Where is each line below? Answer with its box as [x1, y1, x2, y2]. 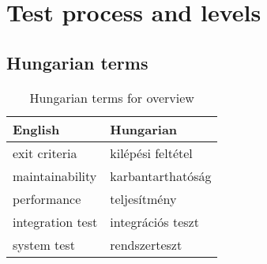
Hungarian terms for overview [29, 88, 194, 107]
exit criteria [13, 143, 77, 162]
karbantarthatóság [110, 166, 212, 185]
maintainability [13, 166, 97, 185]
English [13, 119, 60, 138]
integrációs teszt [110, 212, 199, 231]
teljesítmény [110, 189, 177, 208]
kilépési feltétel [110, 143, 193, 162]
